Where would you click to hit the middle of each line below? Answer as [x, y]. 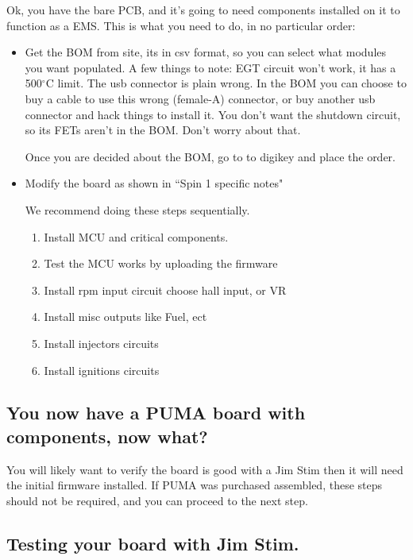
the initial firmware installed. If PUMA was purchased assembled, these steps [195, 485]
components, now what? [107, 436]
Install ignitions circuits [102, 370]
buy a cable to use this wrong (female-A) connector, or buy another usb [200, 98]
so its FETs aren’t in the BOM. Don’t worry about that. [163, 130]
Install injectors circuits [101, 343]
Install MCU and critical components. [136, 236]
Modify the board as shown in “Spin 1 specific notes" [154, 183]
